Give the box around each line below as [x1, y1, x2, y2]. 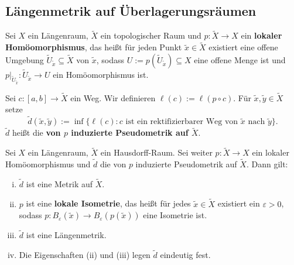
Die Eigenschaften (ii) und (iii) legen [19, 249, 151, 261]
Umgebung [5, 53, 44, 66]
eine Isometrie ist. [143, 209, 207, 221]
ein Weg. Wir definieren [70, 91, 156, 104]
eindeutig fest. [160, 249, 211, 261]
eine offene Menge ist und [194, 53, 286, 66]
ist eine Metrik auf [26, 177, 93, 190]
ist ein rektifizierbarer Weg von [125, 118, 238, 126]
